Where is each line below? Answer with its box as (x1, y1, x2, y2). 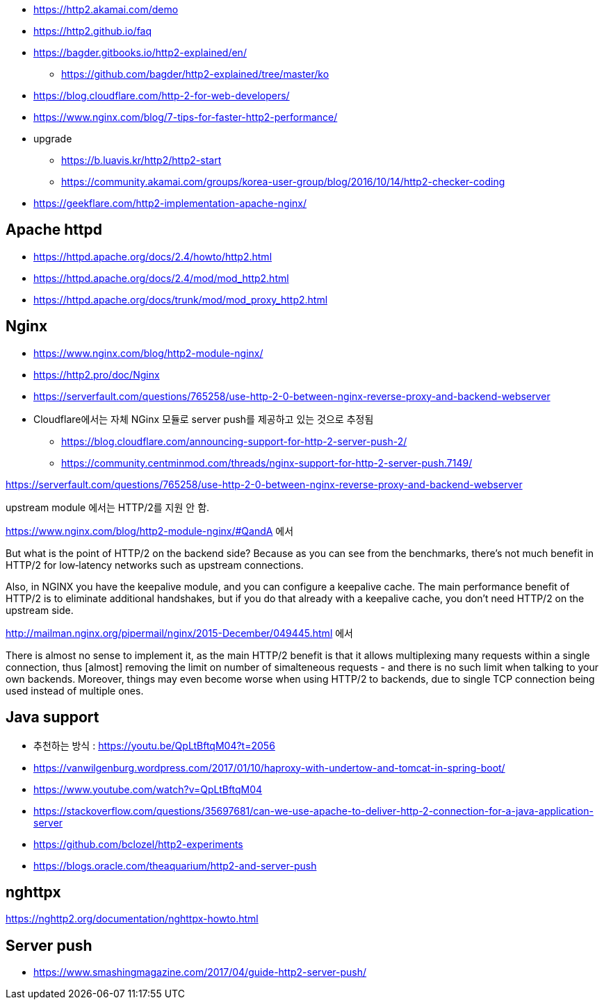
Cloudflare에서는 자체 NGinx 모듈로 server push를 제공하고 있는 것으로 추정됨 (33, 413, 374, 425)
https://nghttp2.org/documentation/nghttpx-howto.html (6, 913, 259, 925)
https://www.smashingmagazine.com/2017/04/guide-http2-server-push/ (33, 966, 367, 979)
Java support (6, 708, 99, 726)
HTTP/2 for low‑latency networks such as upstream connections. (6, 558, 304, 571)
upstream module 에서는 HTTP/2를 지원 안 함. (6, 501, 210, 513)
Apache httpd (6, 221, 102, 239)
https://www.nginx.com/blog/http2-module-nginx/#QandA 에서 (6, 524, 294, 537)
